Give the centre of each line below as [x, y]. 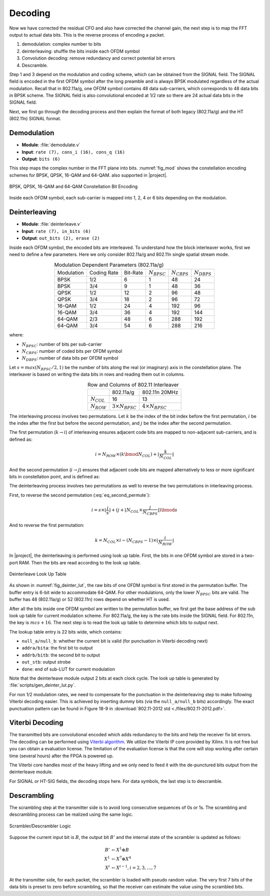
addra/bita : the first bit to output [57, 648]
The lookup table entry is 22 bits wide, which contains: [65, 632]
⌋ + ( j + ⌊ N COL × [126, 511]
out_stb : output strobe [46, 662]
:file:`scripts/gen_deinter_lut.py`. [42, 685]
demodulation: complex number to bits [61, 44]
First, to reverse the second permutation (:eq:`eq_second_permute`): [80, 495]
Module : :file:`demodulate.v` [51, 145]
